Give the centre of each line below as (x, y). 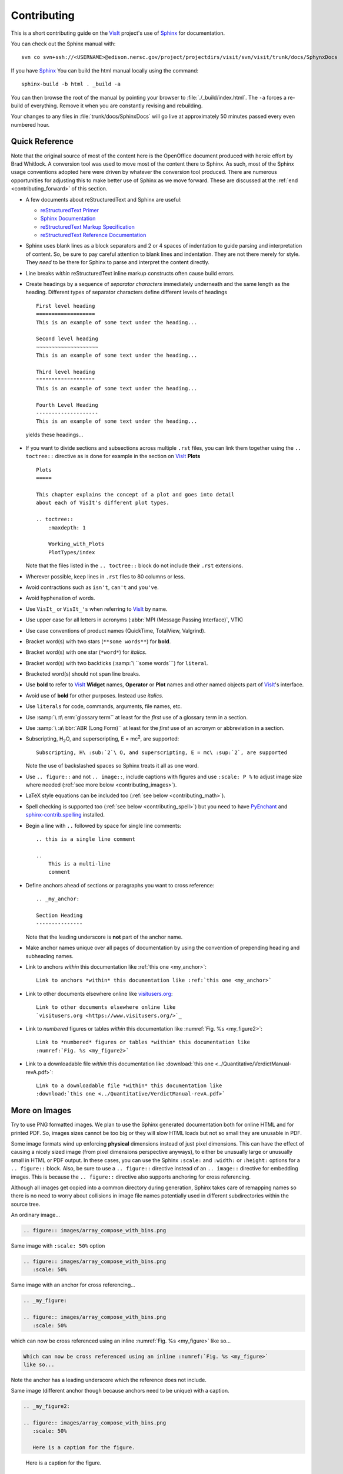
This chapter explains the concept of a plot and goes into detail (135, 495)
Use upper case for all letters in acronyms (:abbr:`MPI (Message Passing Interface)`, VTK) (134, 620)
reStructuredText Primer (70, 210)
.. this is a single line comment (86, 839)
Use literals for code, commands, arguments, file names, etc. (104, 706)
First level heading (66, 306)
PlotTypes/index (71, 552)
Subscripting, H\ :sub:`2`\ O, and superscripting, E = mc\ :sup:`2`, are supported (162, 752)
